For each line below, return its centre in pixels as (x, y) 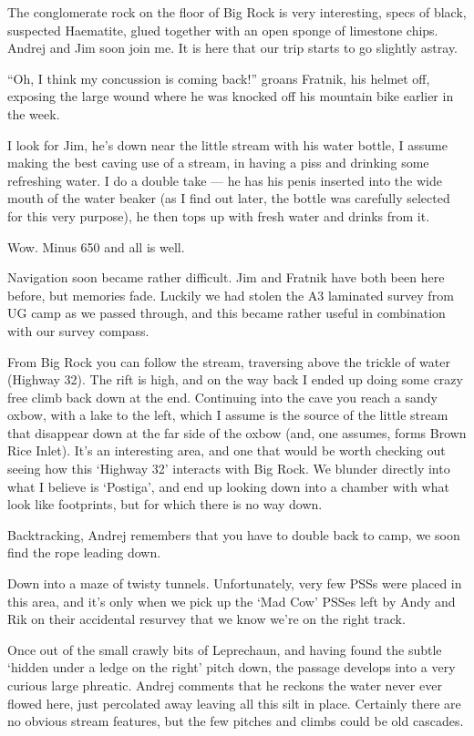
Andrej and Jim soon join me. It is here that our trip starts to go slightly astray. (233, 48)
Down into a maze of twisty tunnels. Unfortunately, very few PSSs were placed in (235, 583)
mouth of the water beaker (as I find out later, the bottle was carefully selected (229, 198)
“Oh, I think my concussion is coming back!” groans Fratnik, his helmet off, (219, 78)
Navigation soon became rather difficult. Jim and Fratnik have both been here (226, 277)
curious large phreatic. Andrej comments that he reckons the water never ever (225, 685)
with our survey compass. (78, 330)
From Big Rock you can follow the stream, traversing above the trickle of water (229, 361)
